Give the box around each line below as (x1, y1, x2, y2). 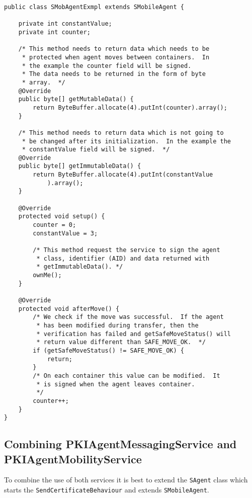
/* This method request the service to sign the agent (33, 246, 220, 254)
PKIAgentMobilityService (4, 451, 142, 466)
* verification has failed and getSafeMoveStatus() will (36, 330, 231, 338)
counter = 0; (33, 221, 76, 229)
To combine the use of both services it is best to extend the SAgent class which (4, 474, 248, 485)
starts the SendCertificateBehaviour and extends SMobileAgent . (4, 484, 209, 495)
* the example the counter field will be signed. (22, 62, 192, 69)
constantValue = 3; (33, 229, 98, 237)
